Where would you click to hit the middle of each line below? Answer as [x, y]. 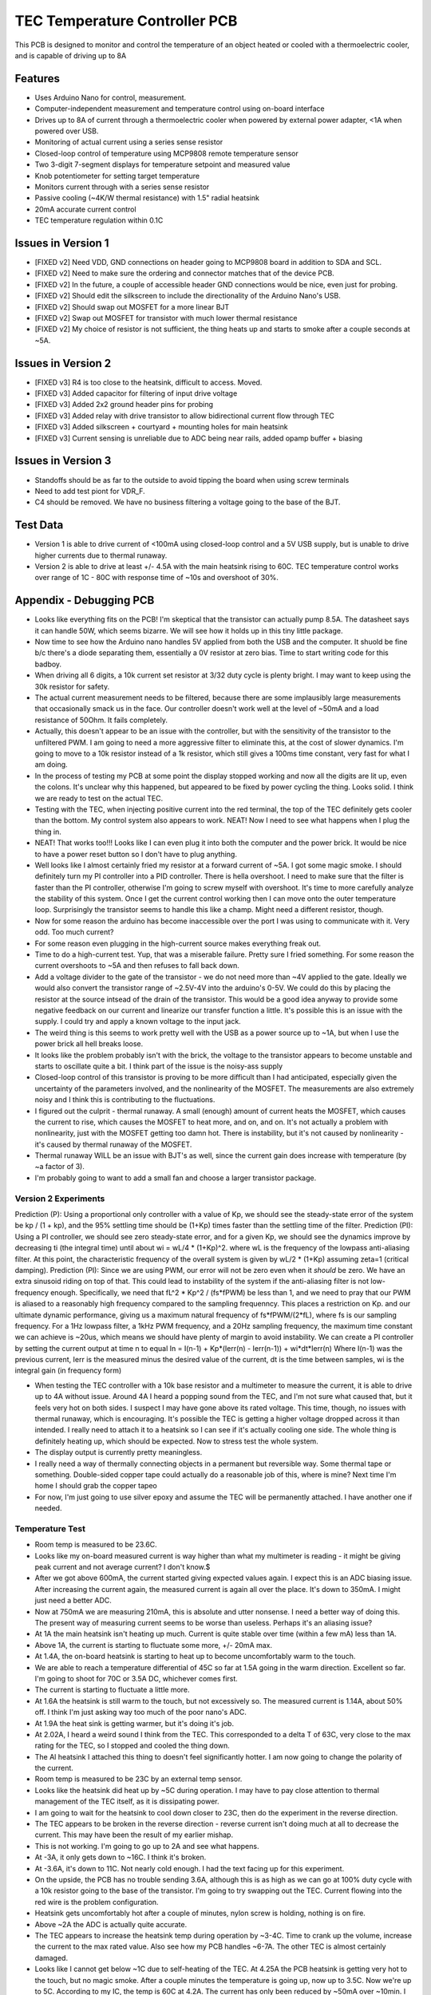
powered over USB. [67, 131]
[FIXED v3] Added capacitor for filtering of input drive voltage [136, 393]
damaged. [51, 1957]
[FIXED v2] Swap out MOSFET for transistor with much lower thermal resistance [166, 318]
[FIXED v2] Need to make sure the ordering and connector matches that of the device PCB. [184, 273]
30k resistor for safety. [72, 686]
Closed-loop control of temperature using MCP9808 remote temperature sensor [166, 153]
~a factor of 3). [60, 1167]
